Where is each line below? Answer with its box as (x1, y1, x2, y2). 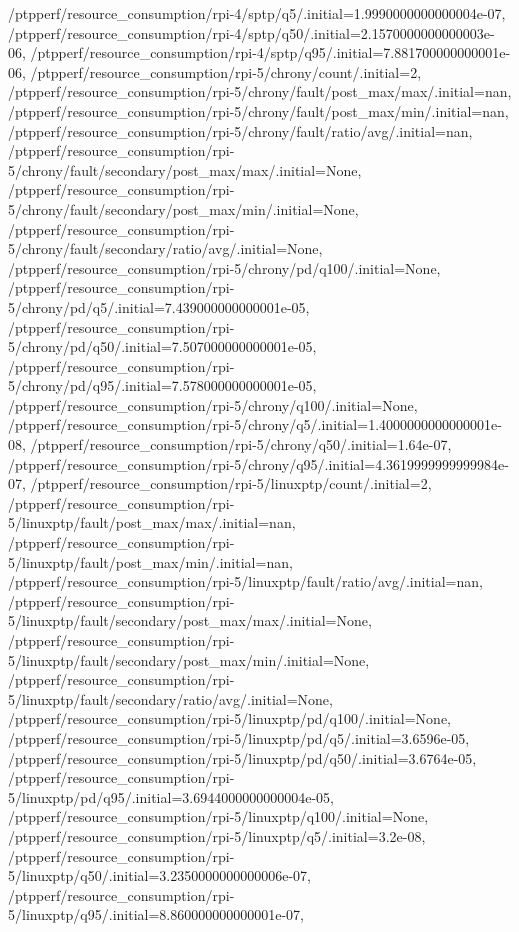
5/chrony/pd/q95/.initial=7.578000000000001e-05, (8, 375, 317, 396)
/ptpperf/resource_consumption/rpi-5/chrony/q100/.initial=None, (8, 394, 418, 415)
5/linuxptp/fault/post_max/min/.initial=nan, (8, 551, 293, 572)
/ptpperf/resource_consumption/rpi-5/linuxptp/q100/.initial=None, (8, 806, 429, 827)
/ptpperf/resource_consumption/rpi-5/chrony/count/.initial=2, (30, 61, 422, 82)
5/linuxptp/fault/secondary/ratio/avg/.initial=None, (8, 688, 333, 709)
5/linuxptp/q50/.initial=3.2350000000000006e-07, (8, 865, 312, 886)
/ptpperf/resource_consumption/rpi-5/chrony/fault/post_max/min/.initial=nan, (8, 100, 509, 121)
